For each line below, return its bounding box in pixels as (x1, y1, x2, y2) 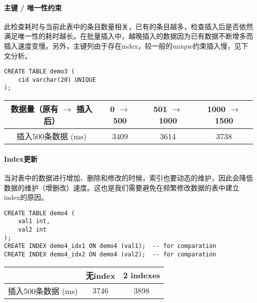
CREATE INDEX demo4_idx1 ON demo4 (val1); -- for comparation (4, 242, 216, 250)
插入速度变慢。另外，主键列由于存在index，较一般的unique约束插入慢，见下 (4, 40, 248, 51)
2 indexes (123, 269, 160, 281)
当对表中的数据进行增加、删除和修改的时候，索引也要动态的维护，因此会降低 (4, 172, 253, 182)
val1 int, (18, 218, 50, 225)
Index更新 (4, 153, 38, 164)
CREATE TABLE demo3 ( (4, 68, 75, 75)
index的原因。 (4, 192, 48, 202)
